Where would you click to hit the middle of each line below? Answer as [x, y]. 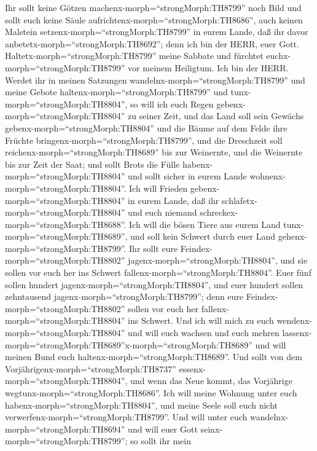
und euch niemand [162, 212]
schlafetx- [239, 200]
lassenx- [297, 333]
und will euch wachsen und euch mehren [204, 333]
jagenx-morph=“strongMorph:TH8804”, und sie [218, 260]
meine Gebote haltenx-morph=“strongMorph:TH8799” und [116, 92]
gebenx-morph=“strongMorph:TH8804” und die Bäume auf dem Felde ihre [146, 127]
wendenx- [295, 320]
